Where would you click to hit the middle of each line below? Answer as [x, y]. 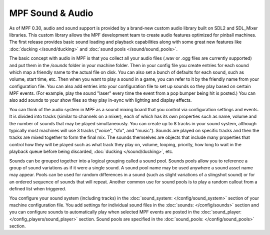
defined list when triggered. [38, 189]
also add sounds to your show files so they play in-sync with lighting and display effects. [100, 100]
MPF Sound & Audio [51, 13]
